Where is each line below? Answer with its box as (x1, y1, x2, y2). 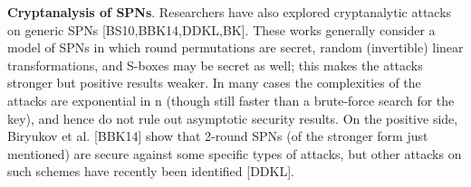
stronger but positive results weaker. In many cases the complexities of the (7, 73, 421, 92)
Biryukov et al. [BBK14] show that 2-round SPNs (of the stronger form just (7, 126, 428, 145)
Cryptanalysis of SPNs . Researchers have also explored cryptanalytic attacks (7, 3, 452, 21)
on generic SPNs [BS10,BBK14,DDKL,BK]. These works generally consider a (7, 20, 436, 39)
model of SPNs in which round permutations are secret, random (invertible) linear (7, 38, 464, 57)
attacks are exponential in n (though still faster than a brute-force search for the (7, 90, 455, 109)
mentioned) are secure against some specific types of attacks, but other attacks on (7, 144, 462, 163)
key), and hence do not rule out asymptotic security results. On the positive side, (7, 108, 458, 127)
